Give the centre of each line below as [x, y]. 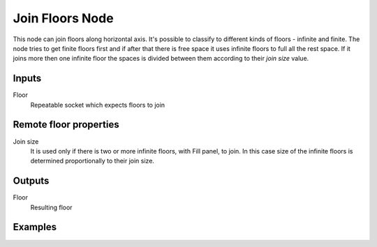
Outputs [31, 181]
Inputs [27, 78]
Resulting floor [51, 207]
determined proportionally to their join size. [93, 161]
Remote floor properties [66, 125]
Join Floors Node [64, 18]
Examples [35, 227]
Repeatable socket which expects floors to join [98, 105]
